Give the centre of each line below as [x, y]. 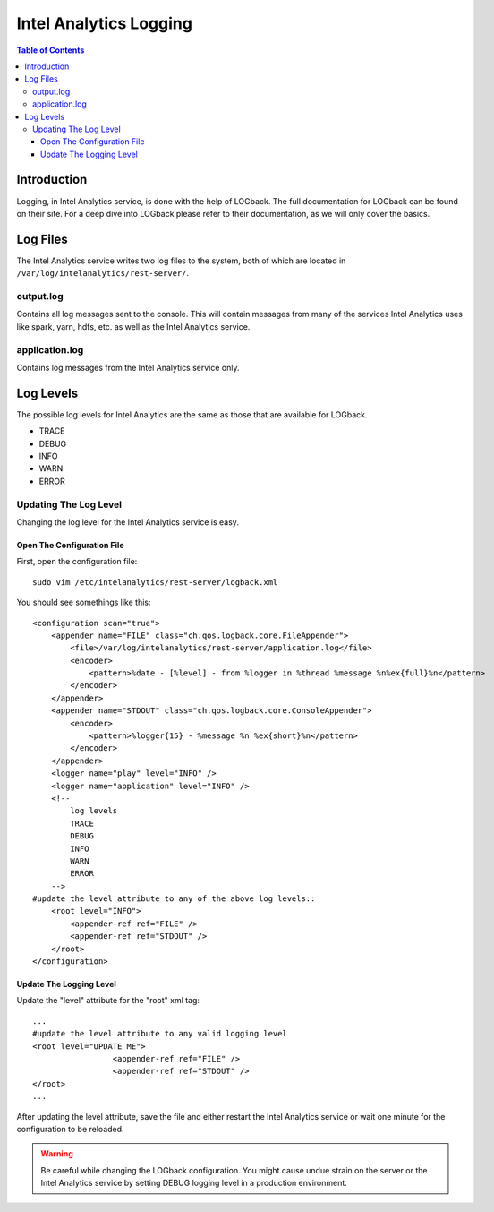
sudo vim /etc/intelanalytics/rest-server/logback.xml [155, 582]
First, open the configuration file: [77, 562]
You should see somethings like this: [84, 602]
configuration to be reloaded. [70, 1129]
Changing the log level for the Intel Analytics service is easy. [128, 522]
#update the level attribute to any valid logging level [160, 1034]
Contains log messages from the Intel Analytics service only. [128, 367]
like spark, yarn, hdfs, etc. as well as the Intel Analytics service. [133, 326]
